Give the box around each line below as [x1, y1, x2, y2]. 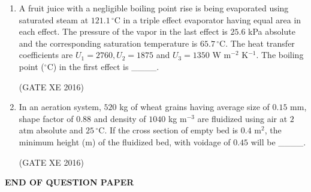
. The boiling [256, 48, 304, 61]
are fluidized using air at [197, 112, 288, 124]
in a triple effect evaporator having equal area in [123, 13, 301, 26]
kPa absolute [248, 25, 295, 38]
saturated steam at [19, 13, 89, 26]
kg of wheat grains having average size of [119, 100, 270, 113]
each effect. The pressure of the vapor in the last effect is [19, 25, 228, 38]
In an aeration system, [19, 100, 101, 113]
